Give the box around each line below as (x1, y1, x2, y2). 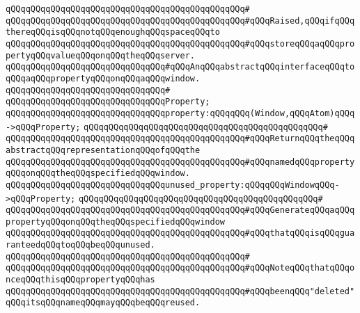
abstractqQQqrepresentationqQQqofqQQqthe (6, 145, 201, 155)
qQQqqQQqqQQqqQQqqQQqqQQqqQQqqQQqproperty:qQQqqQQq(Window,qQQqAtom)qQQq (6, 108, 355, 118)
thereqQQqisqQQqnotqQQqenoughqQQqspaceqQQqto (6, 27, 220, 38)
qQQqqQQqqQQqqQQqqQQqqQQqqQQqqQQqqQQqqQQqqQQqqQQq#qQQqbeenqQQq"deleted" (6, 286, 355, 296)
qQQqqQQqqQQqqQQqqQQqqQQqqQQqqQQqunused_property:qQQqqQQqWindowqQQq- (6, 179, 340, 190)
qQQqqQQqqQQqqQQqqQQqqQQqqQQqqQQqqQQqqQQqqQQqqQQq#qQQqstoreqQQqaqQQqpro (6, 38, 355, 49)
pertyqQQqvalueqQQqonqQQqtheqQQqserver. (6, 50, 196, 61)
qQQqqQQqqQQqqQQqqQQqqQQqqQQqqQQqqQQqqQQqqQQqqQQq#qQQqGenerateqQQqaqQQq (6, 205, 355, 216)
